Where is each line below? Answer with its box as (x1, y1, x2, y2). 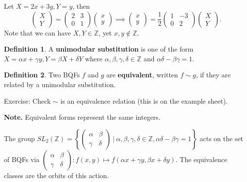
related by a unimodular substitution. (4, 79, 116, 89)
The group (4, 133, 35, 143)
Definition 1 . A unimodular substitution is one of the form (4, 44, 194, 54)
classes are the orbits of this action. (4, 170, 109, 180)
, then (72, 1, 90, 11)
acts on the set (199, 133, 244, 143)
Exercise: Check (4, 95, 51, 106)
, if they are (196, 70, 231, 80)
